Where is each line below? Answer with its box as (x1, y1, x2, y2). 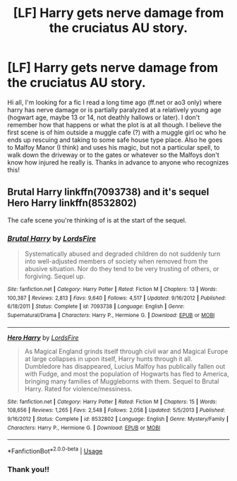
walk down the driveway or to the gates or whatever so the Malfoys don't (7, 150, 220, 159)
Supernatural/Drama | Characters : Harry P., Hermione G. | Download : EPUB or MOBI (7, 312, 215, 319)
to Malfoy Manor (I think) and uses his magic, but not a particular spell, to (7, 143, 220, 151)
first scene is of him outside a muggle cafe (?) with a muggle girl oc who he (7, 128, 226, 136)
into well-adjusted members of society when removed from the (24, 257, 208, 266)
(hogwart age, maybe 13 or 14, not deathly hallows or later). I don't (7, 113, 200, 121)
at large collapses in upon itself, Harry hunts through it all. (24, 355, 193, 363)
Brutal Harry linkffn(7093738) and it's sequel (7, 186, 209, 198)
